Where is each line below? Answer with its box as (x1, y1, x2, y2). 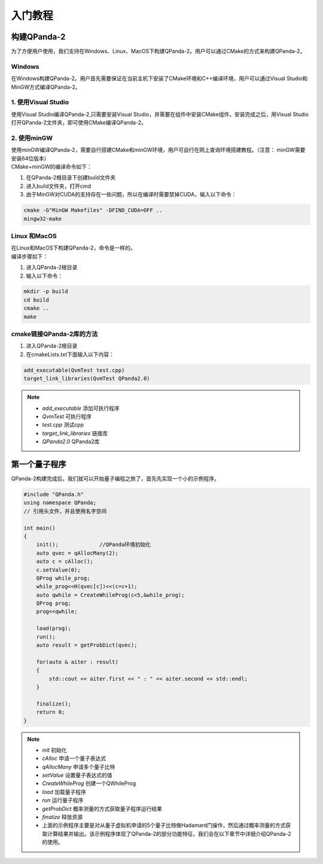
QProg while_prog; (36, 574, 90, 582)
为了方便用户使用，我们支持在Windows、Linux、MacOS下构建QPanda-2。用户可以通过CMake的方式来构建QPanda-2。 (11, 48, 306, 55)
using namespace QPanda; (23, 500, 97, 506)
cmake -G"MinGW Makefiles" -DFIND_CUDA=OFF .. (23, 207, 163, 214)
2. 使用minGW (11, 133, 53, 142)
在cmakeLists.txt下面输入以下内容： (26, 351, 115, 358)
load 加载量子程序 (42, 788, 86, 795)
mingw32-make (23, 215, 62, 222)
